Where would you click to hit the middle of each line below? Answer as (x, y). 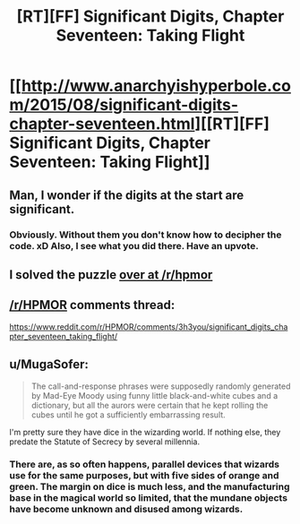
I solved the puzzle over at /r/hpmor (111, 275)
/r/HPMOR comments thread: (92, 305)
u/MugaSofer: (49, 365)
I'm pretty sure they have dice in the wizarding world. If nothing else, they (145, 432)
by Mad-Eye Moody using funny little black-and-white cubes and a (154, 395)
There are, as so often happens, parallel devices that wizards (145, 465)
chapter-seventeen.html (102, 124)
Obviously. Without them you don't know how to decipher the (146, 235)
